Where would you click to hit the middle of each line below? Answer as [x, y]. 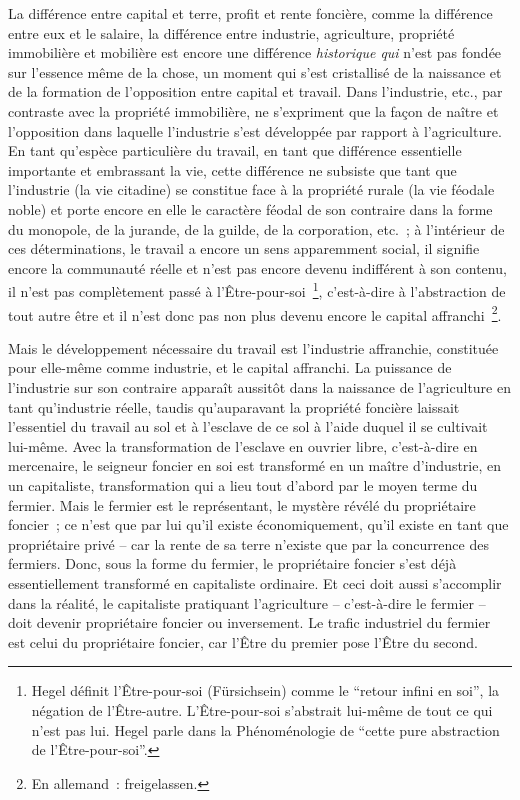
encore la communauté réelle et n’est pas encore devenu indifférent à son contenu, [257, 267]
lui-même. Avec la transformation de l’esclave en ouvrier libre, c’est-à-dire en [243, 445]
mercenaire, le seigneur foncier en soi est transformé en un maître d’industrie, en [255, 465]
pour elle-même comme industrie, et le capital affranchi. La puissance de [230, 367]
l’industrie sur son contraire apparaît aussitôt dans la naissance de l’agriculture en [259, 387]
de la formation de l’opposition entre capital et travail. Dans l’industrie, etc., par [255, 91]
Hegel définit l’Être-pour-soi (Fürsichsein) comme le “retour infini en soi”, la [265, 690]
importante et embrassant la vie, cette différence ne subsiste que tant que [232, 169]
